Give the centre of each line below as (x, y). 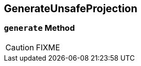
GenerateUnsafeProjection (71, 9)
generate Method (40, 28)
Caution (20, 47)
